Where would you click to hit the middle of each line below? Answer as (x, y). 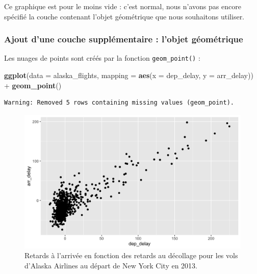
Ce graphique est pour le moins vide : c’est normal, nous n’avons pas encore (123, 6)
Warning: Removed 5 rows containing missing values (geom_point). (119, 103)
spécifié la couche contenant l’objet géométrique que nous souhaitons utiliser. (124, 16)
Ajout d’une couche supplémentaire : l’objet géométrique (124, 39)
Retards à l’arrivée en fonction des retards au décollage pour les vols (131, 255)
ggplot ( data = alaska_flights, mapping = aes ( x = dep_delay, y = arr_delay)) (129, 75)
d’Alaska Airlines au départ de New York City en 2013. (111, 265)
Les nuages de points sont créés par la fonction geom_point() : (102, 58)
